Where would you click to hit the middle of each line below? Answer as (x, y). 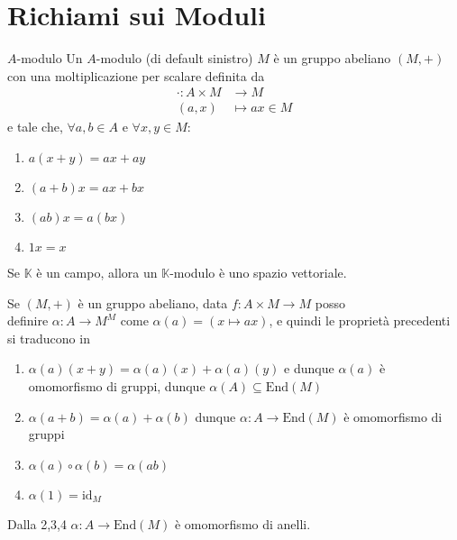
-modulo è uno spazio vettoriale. (258, 272)
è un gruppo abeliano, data (153, 302)
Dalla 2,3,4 (37, 523)
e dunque (309, 368)
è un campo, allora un (97, 272)
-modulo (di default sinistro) (174, 58)
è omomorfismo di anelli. (242, 523)
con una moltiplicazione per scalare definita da (136, 75)
